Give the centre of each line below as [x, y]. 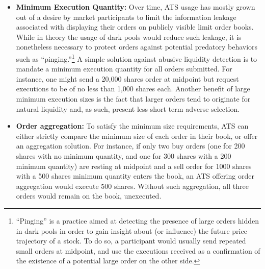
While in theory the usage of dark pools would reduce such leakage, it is [129, 36]
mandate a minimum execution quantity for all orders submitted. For [124, 69]
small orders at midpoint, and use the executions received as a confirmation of [138, 250]
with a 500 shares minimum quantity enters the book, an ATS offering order [135, 176]
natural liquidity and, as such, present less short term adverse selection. [128, 108]
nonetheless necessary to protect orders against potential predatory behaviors [137, 47]
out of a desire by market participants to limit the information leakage [126, 17]
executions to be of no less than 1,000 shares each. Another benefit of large [133, 89]
